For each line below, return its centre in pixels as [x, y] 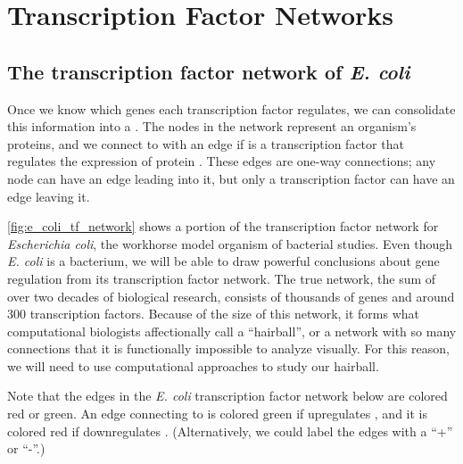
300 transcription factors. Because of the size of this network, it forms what [214, 314]
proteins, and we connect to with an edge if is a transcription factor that [206, 143]
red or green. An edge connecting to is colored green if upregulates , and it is [218, 414]
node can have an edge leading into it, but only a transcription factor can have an [231, 178]
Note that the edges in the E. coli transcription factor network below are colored [227, 396]
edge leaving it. [49, 196]
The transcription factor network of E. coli [209, 71]
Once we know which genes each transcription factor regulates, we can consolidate [231, 108]
